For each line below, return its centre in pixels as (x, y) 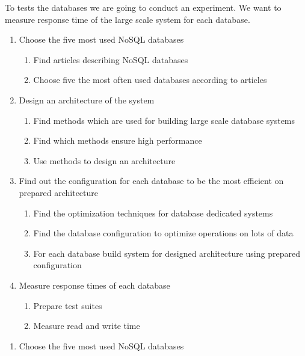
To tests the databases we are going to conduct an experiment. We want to (143, 7)
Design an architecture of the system (87, 100)
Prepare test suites (68, 305)
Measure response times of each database (94, 285)
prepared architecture (59, 192)
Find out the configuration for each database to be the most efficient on (151, 181)
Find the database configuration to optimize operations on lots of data (163, 233)
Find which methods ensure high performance (118, 140)
